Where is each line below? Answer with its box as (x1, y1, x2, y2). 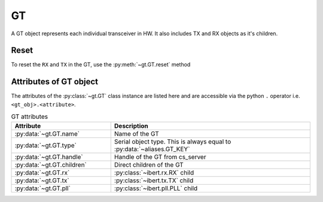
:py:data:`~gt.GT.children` (14, 160, 87, 169)
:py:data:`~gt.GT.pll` (14, 184, 71, 192)
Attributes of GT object (11, 76, 99, 87)
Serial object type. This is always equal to (114, 137, 231, 146)
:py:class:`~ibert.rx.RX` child (114, 168, 194, 176)
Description (114, 121, 149, 130)
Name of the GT (114, 129, 160, 137)
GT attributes (11, 112, 48, 121)
